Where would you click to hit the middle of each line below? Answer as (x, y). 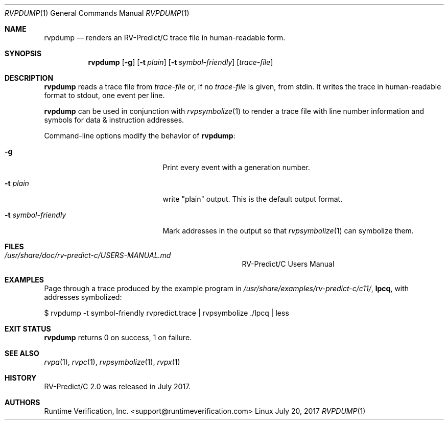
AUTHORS (22, 402)
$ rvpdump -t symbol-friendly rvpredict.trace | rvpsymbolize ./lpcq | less (167, 313)
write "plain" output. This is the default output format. (253, 199)
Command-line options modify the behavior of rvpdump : (140, 136)
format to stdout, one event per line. (104, 95)
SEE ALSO (22, 353)
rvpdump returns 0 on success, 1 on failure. (118, 337)
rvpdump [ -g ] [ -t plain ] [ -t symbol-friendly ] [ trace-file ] (181, 62)
